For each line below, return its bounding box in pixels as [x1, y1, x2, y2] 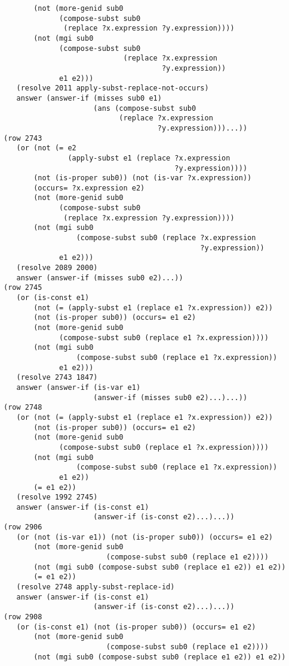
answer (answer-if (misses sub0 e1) [16, 93, 162, 102]
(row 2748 [4, 403, 42, 412]
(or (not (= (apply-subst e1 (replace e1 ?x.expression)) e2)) [16, 413, 273, 422]
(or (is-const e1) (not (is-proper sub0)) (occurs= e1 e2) [16, 622, 256, 631]
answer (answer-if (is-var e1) [16, 383, 141, 392]
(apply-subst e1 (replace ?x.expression [67, 153, 230, 162]
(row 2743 [4, 134, 42, 143]
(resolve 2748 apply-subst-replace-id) [16, 583, 175, 592]
